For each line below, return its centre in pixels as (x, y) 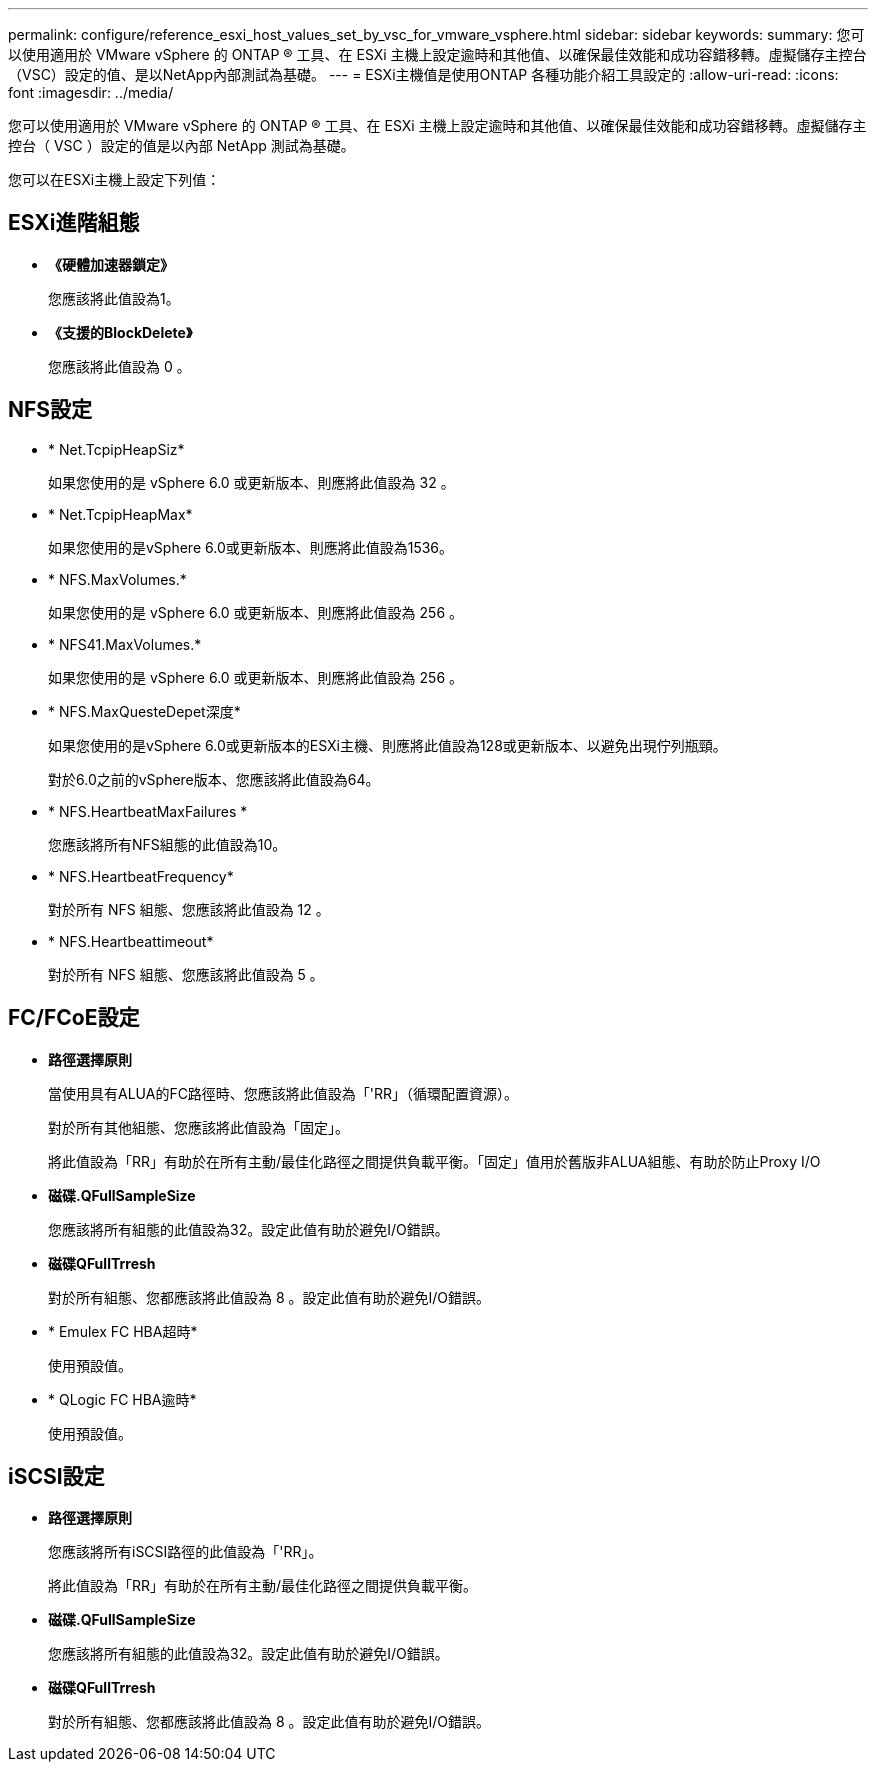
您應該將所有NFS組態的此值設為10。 (167, 844)
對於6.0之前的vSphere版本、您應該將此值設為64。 (214, 779)
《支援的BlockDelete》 (120, 332)
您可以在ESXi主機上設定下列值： (114, 179)
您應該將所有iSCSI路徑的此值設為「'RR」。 (185, 1552)
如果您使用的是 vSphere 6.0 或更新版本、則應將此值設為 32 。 (251, 482)
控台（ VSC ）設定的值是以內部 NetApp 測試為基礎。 (181, 145)
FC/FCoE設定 (74, 1018)
